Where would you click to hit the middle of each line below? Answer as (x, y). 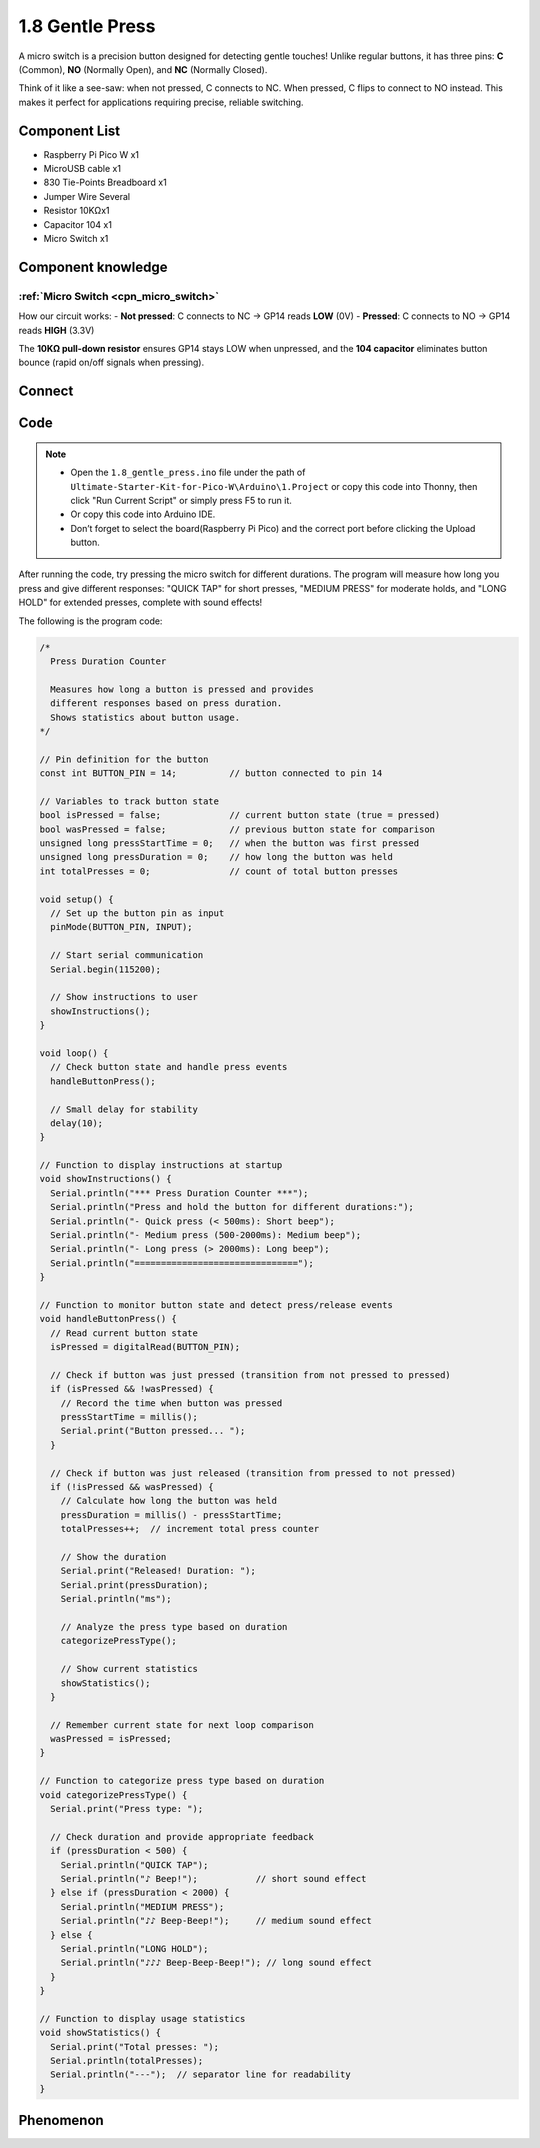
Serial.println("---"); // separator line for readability (200, 2074)
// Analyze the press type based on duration (174, 1626)
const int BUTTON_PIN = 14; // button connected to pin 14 (211, 773)
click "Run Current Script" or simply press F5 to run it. (181, 500)
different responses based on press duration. (166, 703)
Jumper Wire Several (86, 196)
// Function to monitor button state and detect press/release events (216, 1304)
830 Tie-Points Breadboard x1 (105, 182)
